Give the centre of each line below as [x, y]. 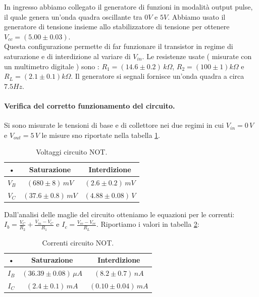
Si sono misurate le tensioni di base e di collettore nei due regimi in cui [114, 125]
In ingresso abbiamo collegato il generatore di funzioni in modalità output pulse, [128, 7]
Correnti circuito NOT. [78, 242]
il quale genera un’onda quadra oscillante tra [73, 16]
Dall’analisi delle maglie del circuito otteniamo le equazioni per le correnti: [119, 214]
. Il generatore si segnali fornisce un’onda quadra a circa [158, 76]
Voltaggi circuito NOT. [72, 152]
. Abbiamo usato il [197, 16]
